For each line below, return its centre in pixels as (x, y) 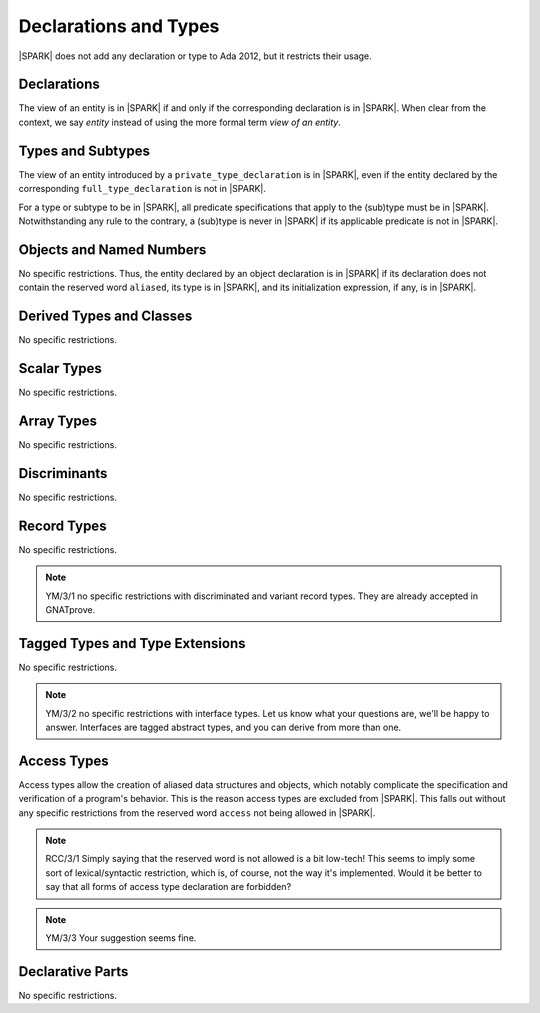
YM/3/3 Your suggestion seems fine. (121, 938)
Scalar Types (60, 368)
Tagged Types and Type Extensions (132, 643)
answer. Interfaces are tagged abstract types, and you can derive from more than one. (223, 727)
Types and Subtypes (84, 150)
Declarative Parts (73, 971)
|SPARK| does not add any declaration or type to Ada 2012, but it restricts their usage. (195, 56)
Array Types (57, 420)
